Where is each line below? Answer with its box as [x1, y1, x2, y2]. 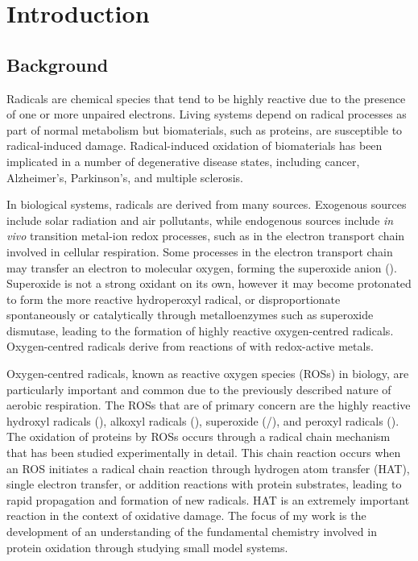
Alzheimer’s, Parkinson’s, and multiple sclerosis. [6, 168, 243, 185]
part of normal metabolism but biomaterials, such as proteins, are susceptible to [6, 121, 403, 138]
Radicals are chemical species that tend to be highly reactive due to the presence [6, 89, 406, 106]
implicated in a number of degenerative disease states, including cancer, [6, 152, 360, 169]
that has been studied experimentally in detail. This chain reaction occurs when [6, 444, 401, 461]
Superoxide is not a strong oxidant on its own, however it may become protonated [6, 275, 412, 292]
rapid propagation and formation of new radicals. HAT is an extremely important [6, 491, 410, 508]
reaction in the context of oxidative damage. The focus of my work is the [6, 507, 366, 524]
